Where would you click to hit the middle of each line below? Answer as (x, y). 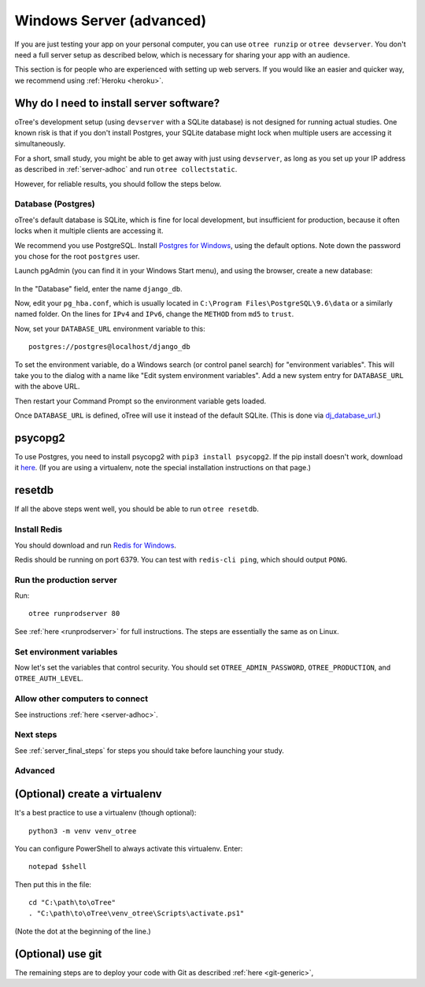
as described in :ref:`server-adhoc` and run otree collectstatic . (126, 169)
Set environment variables (66, 651)
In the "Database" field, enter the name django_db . (98, 288)
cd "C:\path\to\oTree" (72, 903)
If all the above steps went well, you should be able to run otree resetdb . (137, 509)
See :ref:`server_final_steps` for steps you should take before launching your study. (150, 750)
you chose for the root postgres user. (77, 256)
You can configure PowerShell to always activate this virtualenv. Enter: (129, 848)
